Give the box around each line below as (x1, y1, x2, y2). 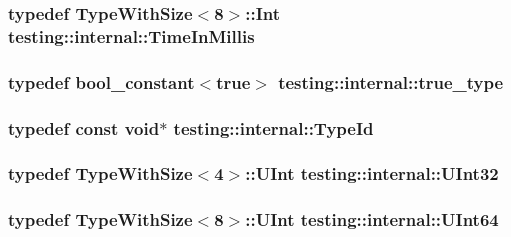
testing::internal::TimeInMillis (8, 23, 255, 48)
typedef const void (8, 115, 160, 140)
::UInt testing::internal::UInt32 (245, 161, 499, 186)
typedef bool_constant (8, 69, 195, 94)
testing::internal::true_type (278, 69, 504, 94)
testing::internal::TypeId (173, 115, 374, 140)
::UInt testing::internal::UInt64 (245, 207, 499, 232)
